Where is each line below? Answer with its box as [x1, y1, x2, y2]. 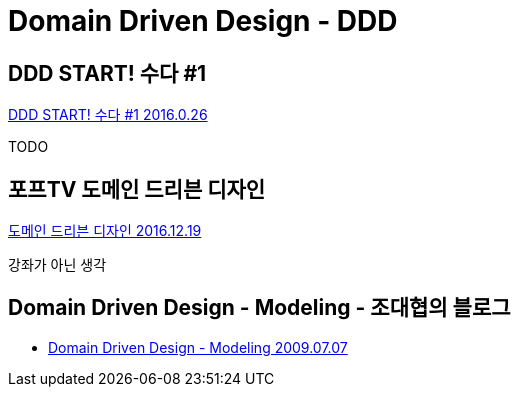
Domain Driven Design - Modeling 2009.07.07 [48, 338, 348, 356]
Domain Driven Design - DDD [8, 4, 398, 38]
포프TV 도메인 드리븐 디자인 [8, 176, 266, 202]
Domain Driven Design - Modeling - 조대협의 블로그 [8, 295, 511, 321]
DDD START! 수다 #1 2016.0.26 [8, 106, 208, 124]
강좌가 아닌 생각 [8, 256, 107, 274]
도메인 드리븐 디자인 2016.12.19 [8, 222, 202, 240]
